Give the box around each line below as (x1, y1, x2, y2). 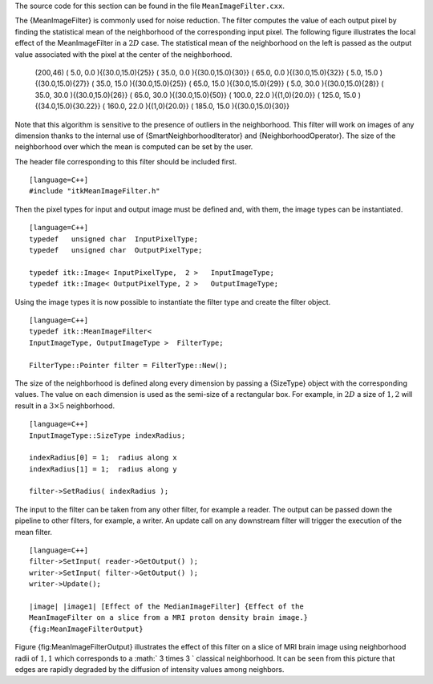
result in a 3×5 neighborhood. (14, 401, 115, 411)
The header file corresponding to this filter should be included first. (14, 156, 237, 166)
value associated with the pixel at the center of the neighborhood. (14, 49, 233, 59)
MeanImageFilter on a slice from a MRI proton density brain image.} (29, 613, 309, 622)
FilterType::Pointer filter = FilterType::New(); (29, 361, 229, 370)
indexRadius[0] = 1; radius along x (29, 453, 178, 463)
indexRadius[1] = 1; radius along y (29, 464, 178, 473)
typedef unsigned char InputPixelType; (29, 234, 199, 244)
